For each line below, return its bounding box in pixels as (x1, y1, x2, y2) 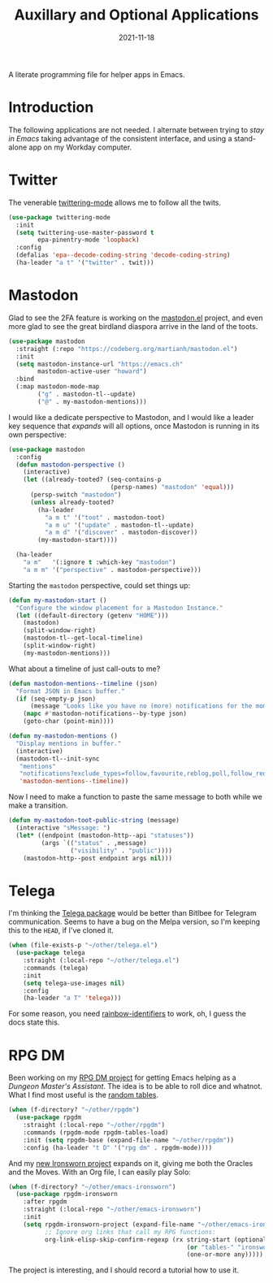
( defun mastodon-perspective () (15, 461, 126, 469)
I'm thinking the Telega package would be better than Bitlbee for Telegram (8, 908, 258, 918)
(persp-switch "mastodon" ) (29, 491, 122, 499)
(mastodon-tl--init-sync (15, 754, 100, 763)
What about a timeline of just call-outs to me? (8, 664, 161, 674)
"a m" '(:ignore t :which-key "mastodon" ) (23, 558, 176, 566)
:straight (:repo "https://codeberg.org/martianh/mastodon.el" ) (15, 345, 238, 353)
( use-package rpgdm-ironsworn (15, 1190, 118, 1198)
